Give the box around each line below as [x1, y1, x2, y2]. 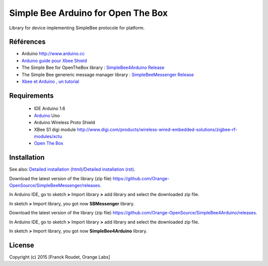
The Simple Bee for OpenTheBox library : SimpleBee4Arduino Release [21, 65, 165, 70]
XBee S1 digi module [34, 127, 76, 133]
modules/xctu [34, 133, 62, 139]
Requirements [9, 91, 54, 100]
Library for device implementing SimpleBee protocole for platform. [9, 25, 145, 31]
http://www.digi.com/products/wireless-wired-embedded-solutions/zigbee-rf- [77, 127, 238, 133]
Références [9, 38, 46, 46]
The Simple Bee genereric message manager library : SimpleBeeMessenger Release [21, 71, 194, 77]
